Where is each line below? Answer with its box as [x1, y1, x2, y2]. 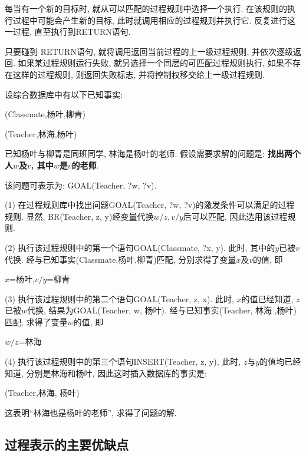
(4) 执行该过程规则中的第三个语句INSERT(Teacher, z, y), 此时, [5, 355, 241, 368]
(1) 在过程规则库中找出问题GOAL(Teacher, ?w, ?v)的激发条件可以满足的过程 [5, 199, 295, 211]
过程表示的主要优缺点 [5, 435, 129, 453]
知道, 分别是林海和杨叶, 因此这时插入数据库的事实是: [5, 366, 207, 379]
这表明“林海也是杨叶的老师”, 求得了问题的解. [5, 406, 177, 418]
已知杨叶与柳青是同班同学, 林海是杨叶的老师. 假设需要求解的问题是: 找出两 [5, 147, 292, 160]
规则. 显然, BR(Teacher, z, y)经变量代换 [5, 210, 154, 222]
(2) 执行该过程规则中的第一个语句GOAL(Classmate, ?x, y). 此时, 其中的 [5, 241, 275, 253]
